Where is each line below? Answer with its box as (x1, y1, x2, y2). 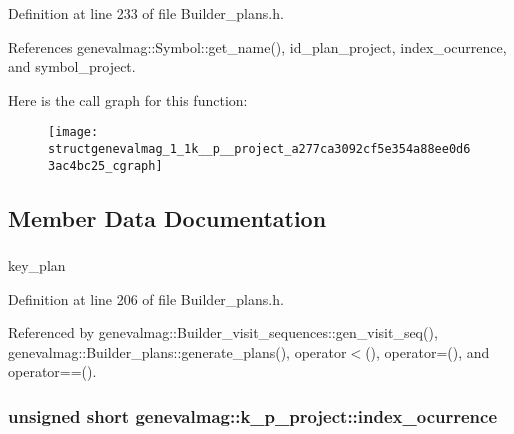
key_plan (8, 255, 66, 276)
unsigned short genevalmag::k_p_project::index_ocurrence (8, 403, 498, 428)
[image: (48, 125, 99, 140)
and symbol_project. (8, 56, 136, 77)
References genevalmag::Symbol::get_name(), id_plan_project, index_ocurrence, (8, 36, 507, 57)
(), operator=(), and (365, 341, 490, 362)
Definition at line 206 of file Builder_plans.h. (8, 288, 284, 309)
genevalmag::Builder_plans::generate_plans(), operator (8, 341, 347, 362)
